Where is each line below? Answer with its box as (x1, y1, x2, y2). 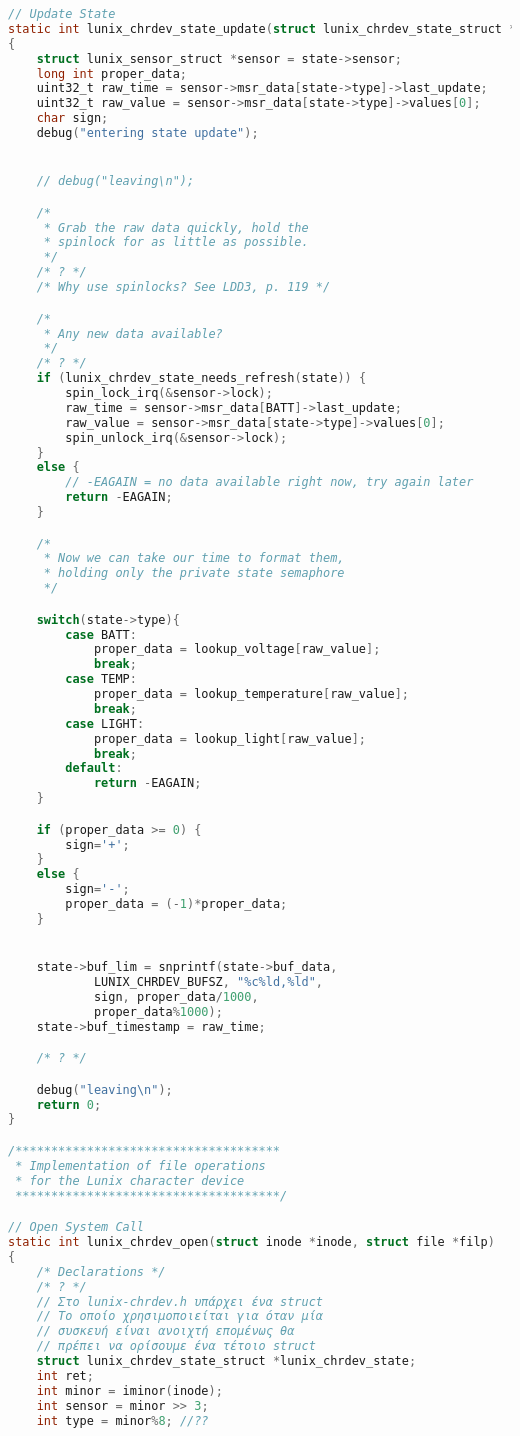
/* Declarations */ (36, 1264, 166, 1279)
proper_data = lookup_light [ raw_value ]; (93, 731, 366, 746)
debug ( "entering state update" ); (36, 126, 259, 140)
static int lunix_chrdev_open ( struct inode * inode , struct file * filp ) (8, 1235, 495, 1250)
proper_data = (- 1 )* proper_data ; (65, 897, 288, 912)
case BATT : (65, 627, 137, 642)
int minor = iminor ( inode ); (36, 1383, 223, 1398)
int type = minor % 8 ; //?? (36, 1413, 209, 1428)
